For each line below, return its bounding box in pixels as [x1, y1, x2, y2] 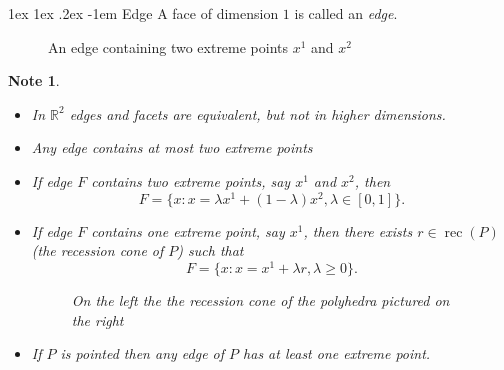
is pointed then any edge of [60, 343, 225, 364]
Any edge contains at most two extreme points [31, 137, 313, 158]
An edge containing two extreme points [48, 36, 289, 57]
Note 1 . [8, 70, 60, 91]
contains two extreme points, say [91, 170, 291, 191]
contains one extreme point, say [91, 220, 285, 241]
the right [71, 309, 124, 330]
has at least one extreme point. [243, 343, 431, 364]
